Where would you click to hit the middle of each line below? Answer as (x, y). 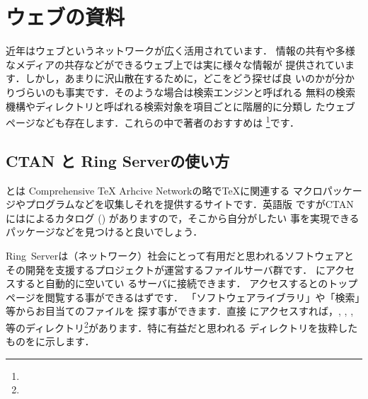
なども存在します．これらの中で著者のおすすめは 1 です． (167, 121)
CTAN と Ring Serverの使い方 (118, 160)
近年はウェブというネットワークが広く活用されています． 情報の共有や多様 (180, 51)
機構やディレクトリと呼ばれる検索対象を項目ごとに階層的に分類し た (166, 106)
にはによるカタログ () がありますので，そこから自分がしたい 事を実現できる (183, 218)
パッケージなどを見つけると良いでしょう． (104, 232)
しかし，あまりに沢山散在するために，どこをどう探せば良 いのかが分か (190, 78)
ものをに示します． (50, 341)
